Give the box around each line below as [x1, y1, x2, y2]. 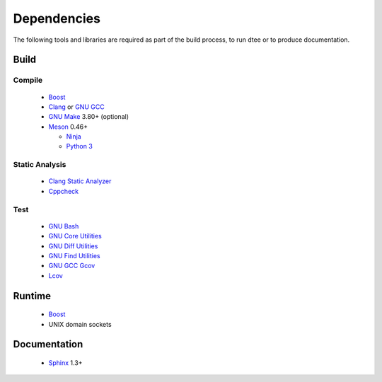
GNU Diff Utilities [48, 241, 98, 250]
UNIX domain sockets [48, 320, 112, 328]
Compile [13, 75, 42, 85]
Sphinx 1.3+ [48, 358, 83, 367]
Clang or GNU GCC [48, 103, 105, 111]
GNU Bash [48, 221, 79, 230]
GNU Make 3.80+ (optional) [48, 112, 129, 121]
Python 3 [66, 142, 93, 151]
